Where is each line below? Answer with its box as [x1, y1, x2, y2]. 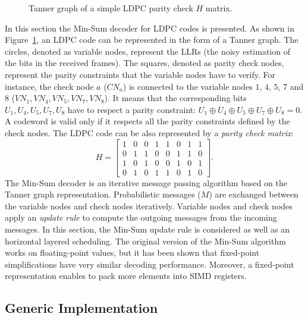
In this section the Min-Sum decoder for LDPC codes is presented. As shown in [5, 21, 294, 34]
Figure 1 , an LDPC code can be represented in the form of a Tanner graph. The [5, 33, 298, 46]
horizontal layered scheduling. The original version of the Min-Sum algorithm [5, 234, 286, 247]
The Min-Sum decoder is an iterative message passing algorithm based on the [5, 176, 287, 189]
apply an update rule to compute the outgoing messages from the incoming [5, 211, 277, 224]
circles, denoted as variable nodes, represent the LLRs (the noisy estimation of [5, 45, 290, 57]
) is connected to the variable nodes [122, 80, 253, 92]
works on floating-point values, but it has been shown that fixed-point [5, 246, 260, 259]
